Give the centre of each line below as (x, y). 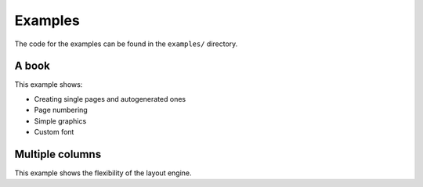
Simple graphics (60, 120)
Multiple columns (58, 154)
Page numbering (61, 110)
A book (32, 66)
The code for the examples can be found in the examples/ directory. (126, 44)
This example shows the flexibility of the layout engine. (103, 173)
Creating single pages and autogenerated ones (110, 99)
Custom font (54, 132)
